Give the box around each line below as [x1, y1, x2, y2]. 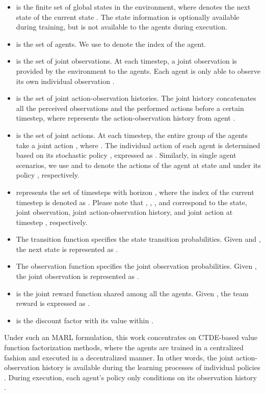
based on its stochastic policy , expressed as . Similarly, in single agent [16, 150, 236, 160]
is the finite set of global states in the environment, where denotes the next [16, 2, 251, 12]
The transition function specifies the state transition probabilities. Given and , [16, 234, 261, 244]
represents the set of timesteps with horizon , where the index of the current [16, 186, 254, 197]
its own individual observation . [16, 75, 115, 86]
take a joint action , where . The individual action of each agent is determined [16, 139, 260, 150]
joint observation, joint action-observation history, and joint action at [16, 207, 233, 217]
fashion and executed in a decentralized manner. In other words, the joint [4, 352, 234, 362]
